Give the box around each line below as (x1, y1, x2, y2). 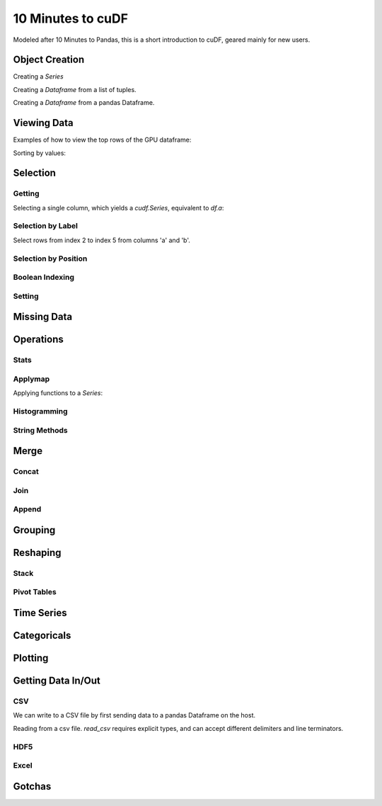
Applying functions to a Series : (13, 389, 103, 397)
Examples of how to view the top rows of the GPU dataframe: (13, 135, 192, 144)
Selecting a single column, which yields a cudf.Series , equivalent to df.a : (13, 203, 224, 212)
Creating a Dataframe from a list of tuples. (13, 85, 137, 93)
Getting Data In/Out (13, 675, 100, 687)
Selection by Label (13, 221, 78, 231)
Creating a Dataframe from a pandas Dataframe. (13, 98, 155, 107)
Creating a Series (13, 72, 64, 81)
